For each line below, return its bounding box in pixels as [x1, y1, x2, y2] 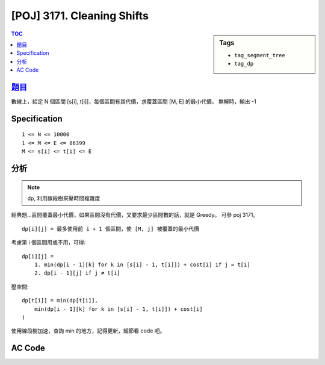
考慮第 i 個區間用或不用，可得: [11, 239, 86, 246]
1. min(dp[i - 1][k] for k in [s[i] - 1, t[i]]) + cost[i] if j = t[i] [34, 261, 250, 268]
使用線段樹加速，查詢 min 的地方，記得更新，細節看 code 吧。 [11, 327, 166, 334]
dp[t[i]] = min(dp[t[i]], [22, 297, 99, 304]
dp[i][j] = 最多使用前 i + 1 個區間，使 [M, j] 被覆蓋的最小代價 [22, 225, 200, 232]
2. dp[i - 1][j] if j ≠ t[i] [34, 270, 120, 276]
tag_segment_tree [234, 52, 285, 58]
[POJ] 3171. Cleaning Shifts [11, 9, 149, 22]
